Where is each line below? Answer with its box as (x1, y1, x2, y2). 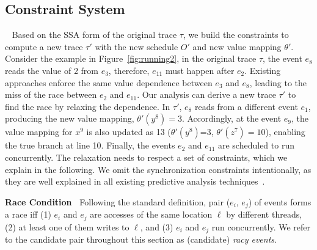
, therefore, (108, 64, 150, 76)
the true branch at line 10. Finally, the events (5, 139, 175, 152)
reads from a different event (194, 100, 298, 112)
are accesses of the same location (90, 208, 213, 221)
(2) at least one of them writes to (5, 220, 129, 233)
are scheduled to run (217, 139, 294, 152)
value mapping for (5, 125, 73, 138)
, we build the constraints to (183, 28, 289, 41)
